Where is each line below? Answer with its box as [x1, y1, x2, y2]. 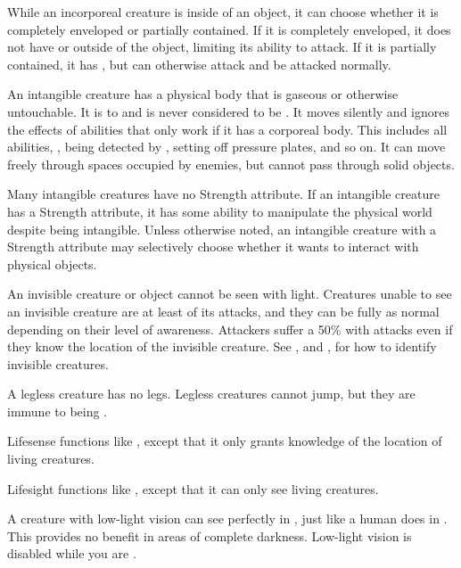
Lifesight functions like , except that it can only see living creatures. [7, 479, 379, 498]
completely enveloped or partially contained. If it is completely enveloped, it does [7, 20, 451, 38]
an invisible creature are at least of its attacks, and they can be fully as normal [7, 301, 440, 320]
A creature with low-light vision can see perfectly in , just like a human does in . [7, 509, 448, 528]
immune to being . [7, 401, 107, 420]
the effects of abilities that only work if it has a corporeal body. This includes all [7, 119, 448, 138]
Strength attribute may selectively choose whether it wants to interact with [7, 237, 419, 256]
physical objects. [7, 254, 97, 273]
